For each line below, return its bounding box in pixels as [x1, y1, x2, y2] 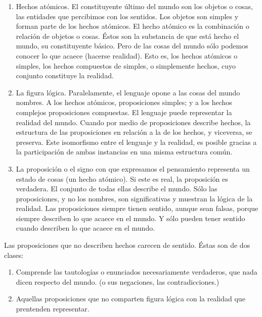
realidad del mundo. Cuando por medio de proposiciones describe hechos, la [16, 117, 251, 127]
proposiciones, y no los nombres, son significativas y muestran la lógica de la [16, 193, 253, 203]
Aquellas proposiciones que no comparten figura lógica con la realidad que [16, 293, 245, 304]
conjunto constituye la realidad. [16, 70, 114, 81]
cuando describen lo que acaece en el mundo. [16, 223, 155, 233]
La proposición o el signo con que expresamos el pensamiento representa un [16, 163, 250, 174]
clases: [4, 249, 24, 260]
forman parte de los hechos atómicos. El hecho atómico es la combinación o [16, 21, 249, 31]
